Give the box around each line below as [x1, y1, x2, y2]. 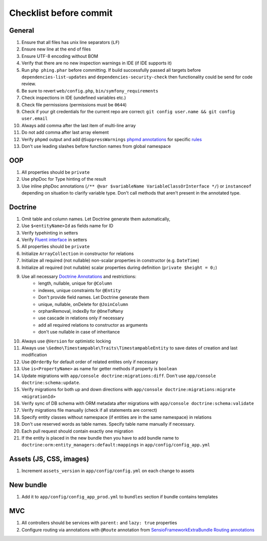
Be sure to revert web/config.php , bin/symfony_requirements [21, 88, 158, 94]
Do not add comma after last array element [21, 129, 109, 136]
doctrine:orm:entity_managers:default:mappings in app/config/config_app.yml [21, 442, 210, 448]
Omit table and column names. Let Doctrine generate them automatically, [21, 216, 171, 222]
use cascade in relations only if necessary [38, 315, 124, 321]
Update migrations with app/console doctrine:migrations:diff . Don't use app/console [21, 373, 216, 379]
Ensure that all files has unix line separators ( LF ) [21, 40, 120, 46]
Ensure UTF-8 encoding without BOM [21, 53, 98, 59]
